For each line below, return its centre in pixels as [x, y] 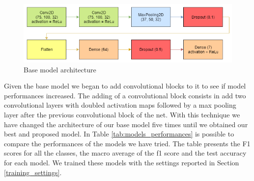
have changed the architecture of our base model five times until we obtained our [126, 124]
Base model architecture [60, 69]
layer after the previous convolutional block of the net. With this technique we [122, 115]
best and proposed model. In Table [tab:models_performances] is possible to [119, 134]
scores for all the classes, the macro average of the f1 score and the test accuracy [125, 153]
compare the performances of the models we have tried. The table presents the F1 [127, 143]
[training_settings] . [33, 172]
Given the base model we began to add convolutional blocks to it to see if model [125, 86]
